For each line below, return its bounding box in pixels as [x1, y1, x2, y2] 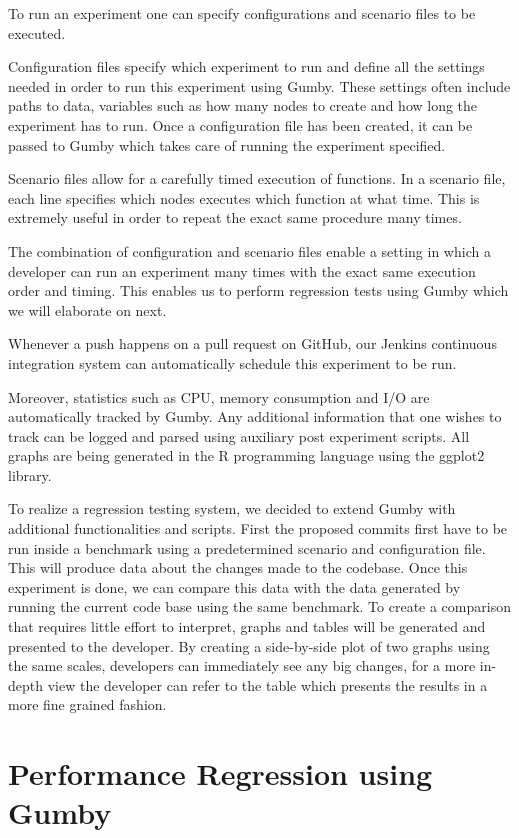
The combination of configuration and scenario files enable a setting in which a [8, 240, 491, 261]
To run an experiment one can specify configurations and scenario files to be [8, 3, 476, 23]
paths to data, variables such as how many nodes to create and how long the [8, 95, 478, 116]
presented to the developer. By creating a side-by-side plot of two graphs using [8, 635, 490, 656]
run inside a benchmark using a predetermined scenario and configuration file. [8, 537, 486, 558]
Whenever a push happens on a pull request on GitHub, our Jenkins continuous [8, 333, 497, 354]
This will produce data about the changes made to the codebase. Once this [8, 557, 468, 578]
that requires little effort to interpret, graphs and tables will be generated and [8, 616, 486, 637]
